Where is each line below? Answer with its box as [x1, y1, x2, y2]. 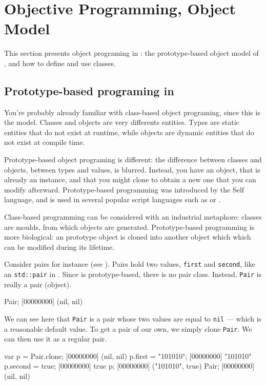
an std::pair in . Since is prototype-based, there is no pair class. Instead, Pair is [4, 269, 262, 280]
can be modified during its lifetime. [4, 241, 115, 252]
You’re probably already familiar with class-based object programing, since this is [4, 106, 260, 117]
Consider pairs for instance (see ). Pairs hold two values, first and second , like [4, 259, 255, 269]
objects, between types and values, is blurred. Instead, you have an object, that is [4, 164, 260, 175]
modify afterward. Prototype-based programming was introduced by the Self [4, 184, 244, 195]
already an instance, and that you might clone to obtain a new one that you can [4, 174, 256, 185]
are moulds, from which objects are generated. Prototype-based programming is [4, 221, 255, 232]
